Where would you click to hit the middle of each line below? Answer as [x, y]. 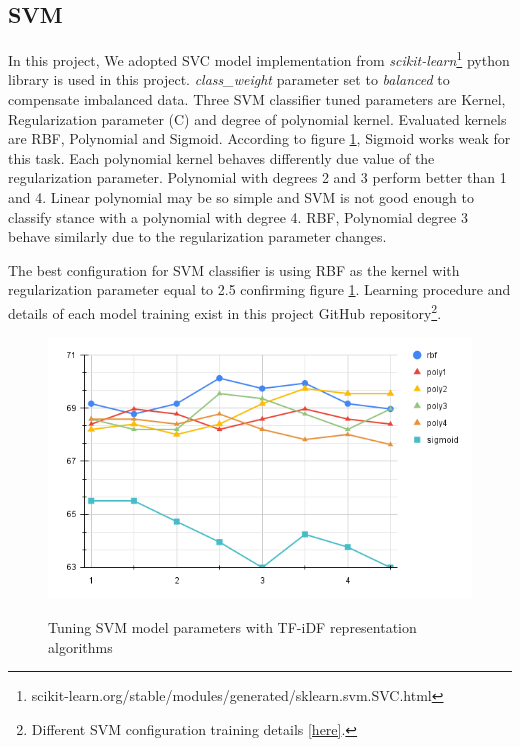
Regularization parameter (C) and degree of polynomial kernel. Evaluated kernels [257, 118]
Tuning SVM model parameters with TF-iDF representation [232, 627]
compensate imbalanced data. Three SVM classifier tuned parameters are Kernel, [257, 99]
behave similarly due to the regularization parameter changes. [197, 236]
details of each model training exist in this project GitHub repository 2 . [225, 311]
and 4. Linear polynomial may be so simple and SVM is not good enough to [241, 197]
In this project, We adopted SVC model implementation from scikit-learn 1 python [259, 58]
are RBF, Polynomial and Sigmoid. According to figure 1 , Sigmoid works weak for [259, 138]
